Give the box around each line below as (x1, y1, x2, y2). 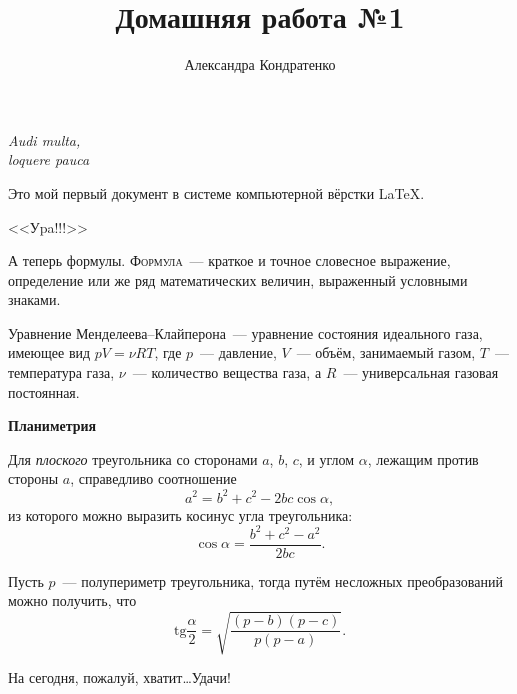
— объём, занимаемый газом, (296, 342, 476, 363)
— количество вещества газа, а (132, 362, 322, 383)
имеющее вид (8, 342, 91, 363)
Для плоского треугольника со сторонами (8, 448, 258, 469)
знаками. (8, 289, 61, 310)
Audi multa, (8, 129, 81, 150)
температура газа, (8, 362, 115, 383)
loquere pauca (8, 149, 90, 170)
